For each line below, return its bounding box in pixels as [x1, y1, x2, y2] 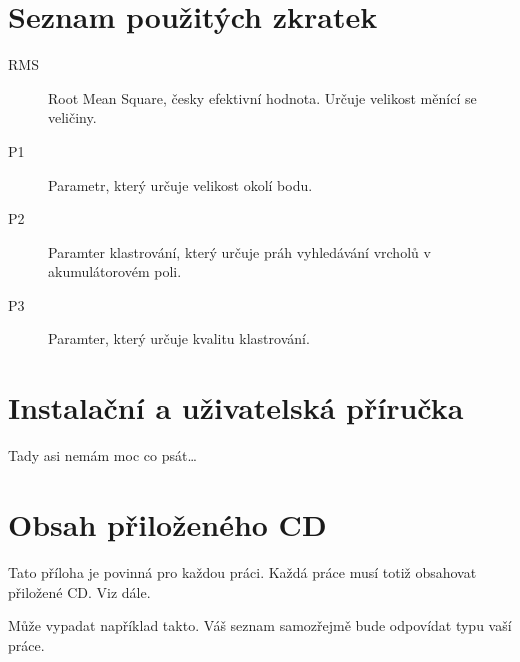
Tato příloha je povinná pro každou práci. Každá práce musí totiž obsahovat [8, 561, 477, 582]
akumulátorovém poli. [48, 261, 182, 282]
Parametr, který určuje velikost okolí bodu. [48, 174, 313, 195]
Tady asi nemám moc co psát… [8, 445, 197, 466]
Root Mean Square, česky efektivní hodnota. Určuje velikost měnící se [48, 87, 477, 108]
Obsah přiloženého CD [8, 503, 327, 544]
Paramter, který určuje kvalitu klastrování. [48, 328, 310, 349]
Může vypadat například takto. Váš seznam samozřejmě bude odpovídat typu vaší [8, 615, 512, 636]
